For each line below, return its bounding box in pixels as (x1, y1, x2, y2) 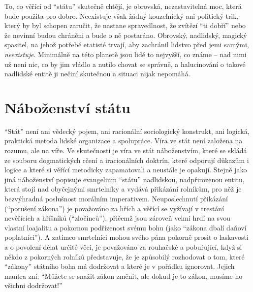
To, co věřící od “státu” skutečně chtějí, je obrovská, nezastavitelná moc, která (4, 1, 242, 11)
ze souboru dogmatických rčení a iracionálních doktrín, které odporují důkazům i (4, 155, 249, 165)
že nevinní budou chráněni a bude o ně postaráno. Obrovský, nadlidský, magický (4, 30, 247, 40)
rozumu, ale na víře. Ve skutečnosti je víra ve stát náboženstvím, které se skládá (4, 145, 247, 156)
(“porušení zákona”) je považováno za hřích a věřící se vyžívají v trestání (4, 203, 224, 213)
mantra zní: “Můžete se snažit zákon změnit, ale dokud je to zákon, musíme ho (4, 270, 243, 281)
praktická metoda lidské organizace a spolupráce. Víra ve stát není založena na (4, 135, 243, 146)
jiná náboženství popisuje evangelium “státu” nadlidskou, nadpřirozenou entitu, (4, 174, 245, 184)
